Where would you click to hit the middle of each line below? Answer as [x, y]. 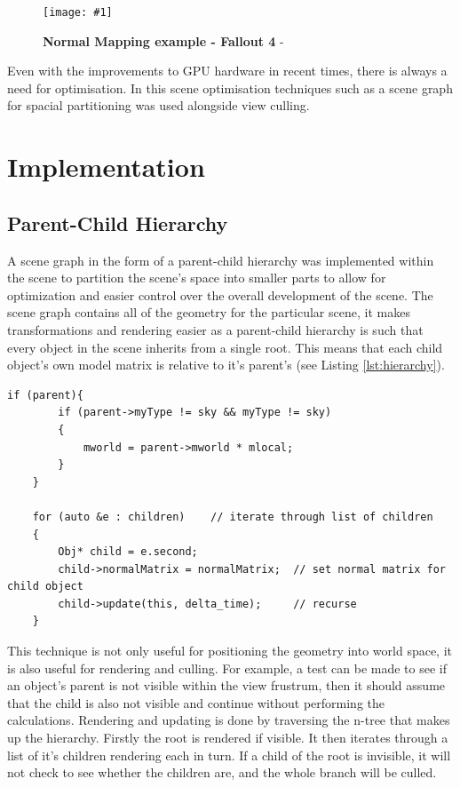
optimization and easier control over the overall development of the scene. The [220, 294]
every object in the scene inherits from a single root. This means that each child [225, 347]
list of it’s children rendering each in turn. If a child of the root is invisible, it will [229, 755]
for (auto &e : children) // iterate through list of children [233, 517]
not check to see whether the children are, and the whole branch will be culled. [222, 772]
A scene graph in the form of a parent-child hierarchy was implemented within [221, 260]
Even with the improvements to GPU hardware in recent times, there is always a [227, 71]
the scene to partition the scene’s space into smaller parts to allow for [197, 278]
